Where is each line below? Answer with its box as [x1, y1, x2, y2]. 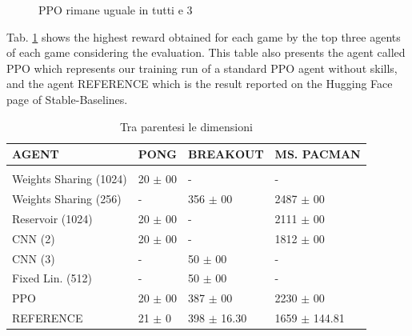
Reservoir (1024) [12, 210, 93, 226]
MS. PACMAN [274, 146, 361, 162]
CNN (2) [12, 230, 55, 246]
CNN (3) [12, 250, 55, 266]
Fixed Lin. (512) [12, 270, 92, 286]
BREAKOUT [188, 146, 264, 162]
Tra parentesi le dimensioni [119, 118, 253, 134]
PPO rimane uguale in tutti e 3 [38, 2, 193, 18]
